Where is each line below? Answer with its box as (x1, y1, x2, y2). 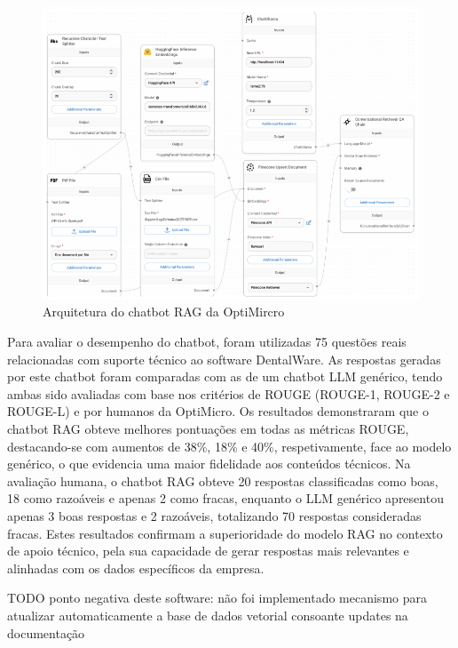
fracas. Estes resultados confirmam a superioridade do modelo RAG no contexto (7, 524, 443, 542)
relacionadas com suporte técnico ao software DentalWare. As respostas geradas (7, 349, 441, 368)
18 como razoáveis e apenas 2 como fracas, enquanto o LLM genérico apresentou (7, 489, 444, 508)
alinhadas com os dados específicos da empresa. (7, 558, 265, 577)
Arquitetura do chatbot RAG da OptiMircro (43, 302, 285, 321)
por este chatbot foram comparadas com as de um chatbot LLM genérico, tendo (7, 367, 443, 386)
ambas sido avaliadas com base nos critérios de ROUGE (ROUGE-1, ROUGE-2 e (7, 384, 450, 403)
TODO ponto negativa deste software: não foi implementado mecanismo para (7, 588, 427, 607)
